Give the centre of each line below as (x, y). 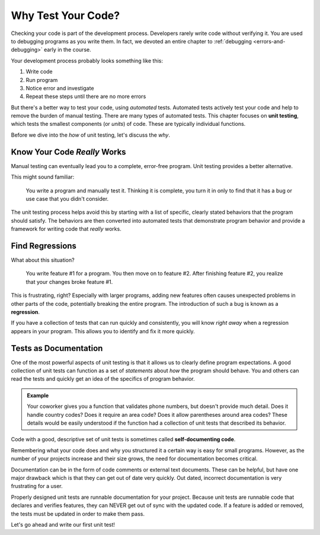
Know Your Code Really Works (69, 152)
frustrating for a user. (37, 486)
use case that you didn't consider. (67, 198)
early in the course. (67, 50)
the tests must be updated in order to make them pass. (78, 514)
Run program (42, 80)
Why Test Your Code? (65, 15)
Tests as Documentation (57, 348)
